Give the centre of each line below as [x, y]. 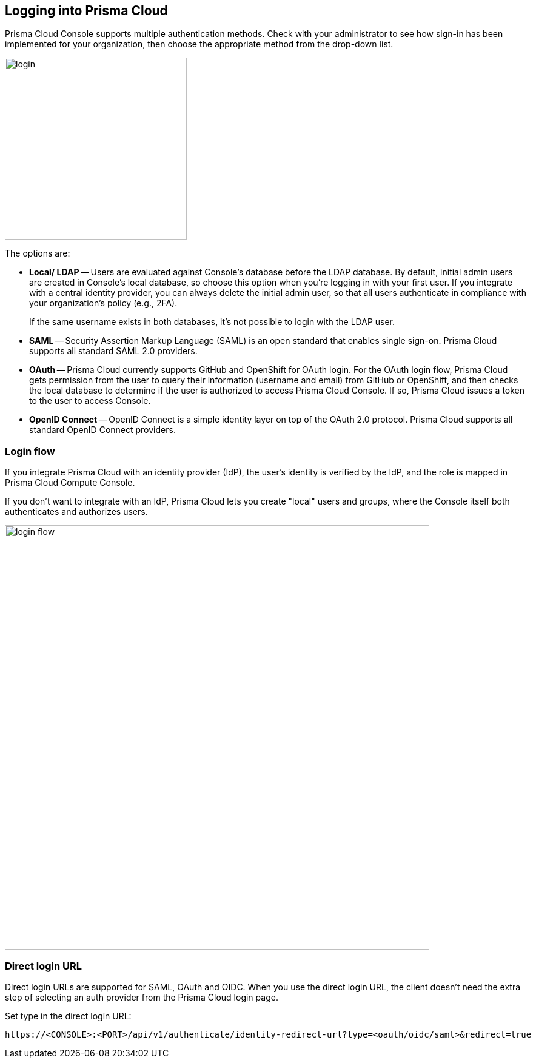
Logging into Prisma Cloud [86, 11]
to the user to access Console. [90, 401]
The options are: [38, 253]
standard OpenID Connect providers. [102, 430]
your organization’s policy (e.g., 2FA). [103, 303]
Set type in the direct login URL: [68, 1016]
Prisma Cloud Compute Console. [70, 483]
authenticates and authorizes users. [76, 512]
